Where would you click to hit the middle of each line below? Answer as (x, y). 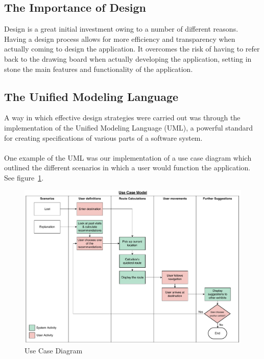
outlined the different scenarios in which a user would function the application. (127, 168)
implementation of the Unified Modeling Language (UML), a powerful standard (129, 127)
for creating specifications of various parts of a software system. (103, 137)
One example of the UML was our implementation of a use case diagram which (128, 157)
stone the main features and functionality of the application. (99, 69)
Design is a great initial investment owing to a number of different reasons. (121, 29)
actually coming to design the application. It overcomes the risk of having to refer (132, 49)
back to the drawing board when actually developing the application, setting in (128, 58)
